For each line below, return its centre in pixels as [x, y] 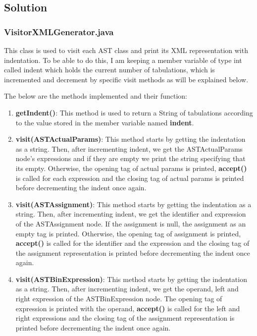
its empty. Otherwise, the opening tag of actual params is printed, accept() [131, 168]
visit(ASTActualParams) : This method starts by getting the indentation [130, 139]
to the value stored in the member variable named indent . [105, 122]
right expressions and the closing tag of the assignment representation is [125, 318]
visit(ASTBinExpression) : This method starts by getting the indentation [131, 279]
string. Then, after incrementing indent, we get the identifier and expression [131, 214]
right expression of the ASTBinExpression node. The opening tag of [119, 299]
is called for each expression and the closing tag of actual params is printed [130, 178]
